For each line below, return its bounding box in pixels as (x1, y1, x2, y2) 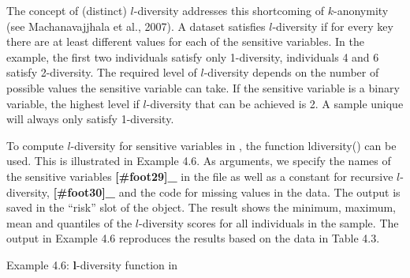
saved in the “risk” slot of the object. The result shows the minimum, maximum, (6, 199, 396, 216)
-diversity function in (76, 256, 178, 272)
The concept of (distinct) (6, 2, 127, 18)
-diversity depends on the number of (203, 64, 379, 81)
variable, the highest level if (6, 95, 140, 111)
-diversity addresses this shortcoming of (133, 2, 325, 18)
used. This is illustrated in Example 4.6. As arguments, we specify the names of (6, 152, 391, 169)
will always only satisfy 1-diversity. (6, 111, 174, 127)
